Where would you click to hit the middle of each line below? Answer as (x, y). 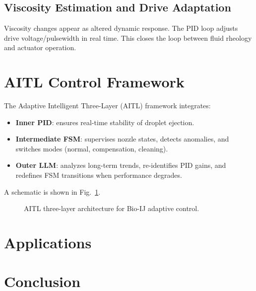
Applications (48, 243)
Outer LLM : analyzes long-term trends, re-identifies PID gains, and (121, 165)
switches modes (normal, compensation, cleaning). (92, 148)
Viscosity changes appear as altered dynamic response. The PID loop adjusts (121, 28)
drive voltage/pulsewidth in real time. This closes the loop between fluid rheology (128, 37)
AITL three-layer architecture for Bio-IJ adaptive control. (112, 208)
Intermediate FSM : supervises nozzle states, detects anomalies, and (122, 139)
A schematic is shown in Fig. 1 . (52, 191)
